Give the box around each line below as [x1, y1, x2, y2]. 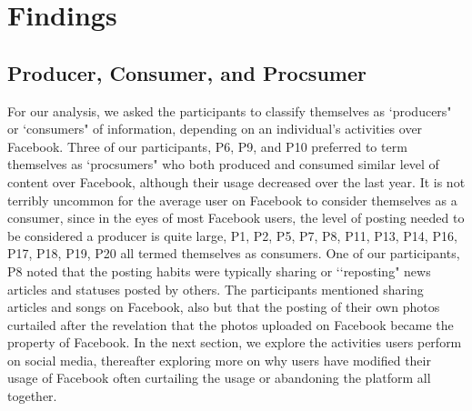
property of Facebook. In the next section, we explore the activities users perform [7, 333, 462, 352]
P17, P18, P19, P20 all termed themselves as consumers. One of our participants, [7, 244, 460, 263]
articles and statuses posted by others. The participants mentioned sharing [7, 279, 424, 298]
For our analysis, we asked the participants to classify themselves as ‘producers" [7, 101, 452, 120]
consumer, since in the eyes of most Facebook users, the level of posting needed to [7, 208, 465, 227]
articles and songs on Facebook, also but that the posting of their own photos [7, 297, 440, 316]
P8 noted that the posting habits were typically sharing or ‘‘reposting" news [7, 261, 431, 280]
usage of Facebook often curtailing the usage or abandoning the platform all [7, 368, 431, 387]
